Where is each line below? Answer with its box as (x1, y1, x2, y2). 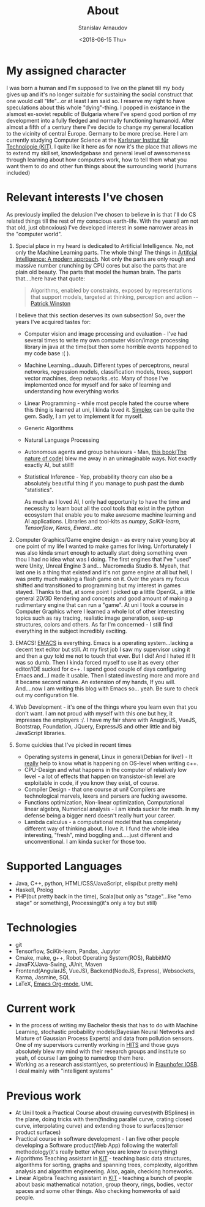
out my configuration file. (15, 691, 79, 698)
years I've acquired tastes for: (15, 318, 91, 325)
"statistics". (24, 486, 54, 493)
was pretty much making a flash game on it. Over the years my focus (15, 575, 190, 582)
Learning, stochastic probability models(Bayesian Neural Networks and (15, 1028, 195, 1036)
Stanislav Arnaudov (78, 24, 127, 31)
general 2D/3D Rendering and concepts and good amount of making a (15, 595, 193, 602)
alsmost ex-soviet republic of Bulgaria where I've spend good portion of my (6, 110, 197, 117)
